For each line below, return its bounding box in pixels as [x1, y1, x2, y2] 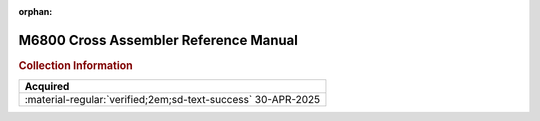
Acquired [24, 80, 70, 94]
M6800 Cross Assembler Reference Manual [18, 31, 299, 49]
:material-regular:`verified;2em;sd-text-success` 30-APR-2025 [24, 93, 321, 107]
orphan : [18, 6, 53, 17]
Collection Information [18, 58, 134, 72]
